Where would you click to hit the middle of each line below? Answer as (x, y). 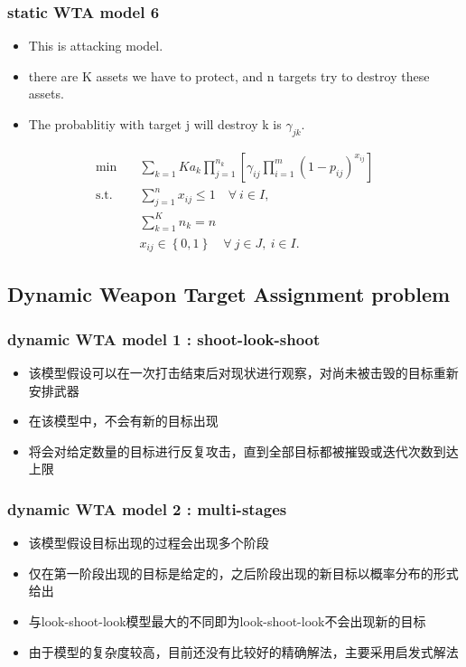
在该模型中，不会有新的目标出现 (123, 421)
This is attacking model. (96, 46)
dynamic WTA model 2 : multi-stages (147, 508)
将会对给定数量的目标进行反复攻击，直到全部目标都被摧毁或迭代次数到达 (243, 451)
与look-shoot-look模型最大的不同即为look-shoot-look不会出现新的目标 (227, 620)
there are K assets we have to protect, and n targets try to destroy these (229, 75)
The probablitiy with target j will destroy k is (155, 124)
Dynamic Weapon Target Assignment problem (229, 294)
